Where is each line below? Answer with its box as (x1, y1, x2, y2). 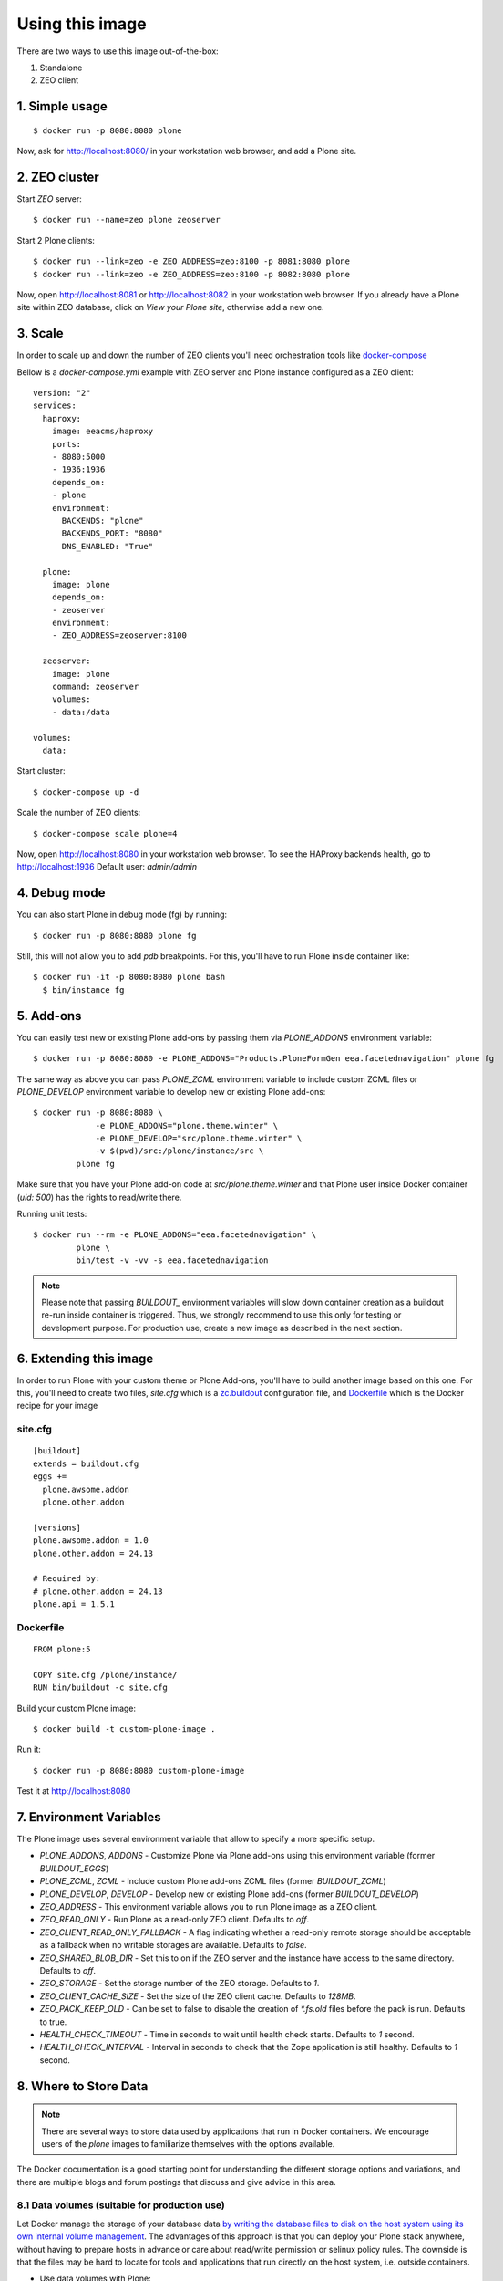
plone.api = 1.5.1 (33, 1599, 116, 1609)
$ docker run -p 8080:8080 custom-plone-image (33, 1765, 245, 1776)
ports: (51, 439, 82, 449)
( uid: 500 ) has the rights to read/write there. (16, 1192, 182, 1203)
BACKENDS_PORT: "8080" (61, 528, 163, 538)
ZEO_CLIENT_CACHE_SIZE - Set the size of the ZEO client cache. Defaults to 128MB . (39, 1990, 356, 2002)
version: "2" (33, 388, 91, 399)
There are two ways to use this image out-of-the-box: (16, 46, 219, 57)
